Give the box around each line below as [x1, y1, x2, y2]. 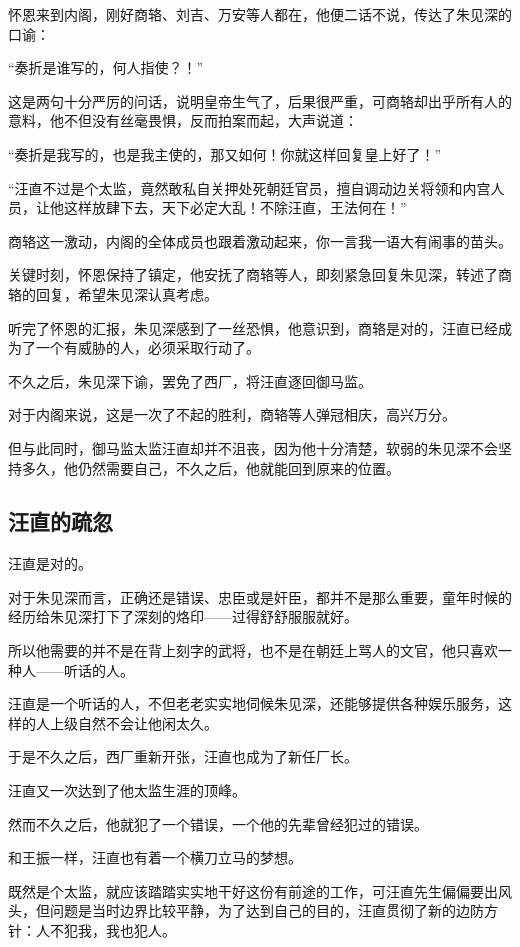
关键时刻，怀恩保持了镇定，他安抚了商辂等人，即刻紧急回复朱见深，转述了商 [8, 264, 512, 285]
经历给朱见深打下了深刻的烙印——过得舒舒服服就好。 [8, 606, 358, 627]
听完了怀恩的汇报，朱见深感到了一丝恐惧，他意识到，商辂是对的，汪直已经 [8, 317, 498, 338]
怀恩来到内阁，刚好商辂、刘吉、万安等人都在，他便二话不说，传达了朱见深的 [8, 4, 512, 24]
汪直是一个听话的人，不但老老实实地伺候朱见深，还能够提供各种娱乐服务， [8, 693, 498, 714]
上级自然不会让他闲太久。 [49, 712, 218, 733]
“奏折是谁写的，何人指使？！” [8, 57, 204, 78]
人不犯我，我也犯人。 [35, 920, 176, 941]
